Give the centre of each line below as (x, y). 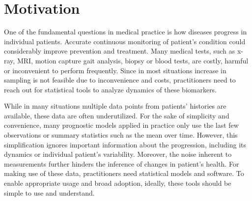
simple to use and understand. (49, 192)
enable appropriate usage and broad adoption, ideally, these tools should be (118, 183)
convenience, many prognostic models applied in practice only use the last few (121, 125)
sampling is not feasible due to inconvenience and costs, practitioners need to (120, 80)
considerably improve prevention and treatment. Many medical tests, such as (120, 51)
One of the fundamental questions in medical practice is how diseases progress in (126, 32)
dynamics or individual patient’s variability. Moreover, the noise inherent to (118, 154)
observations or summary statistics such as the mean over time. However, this (121, 135)
